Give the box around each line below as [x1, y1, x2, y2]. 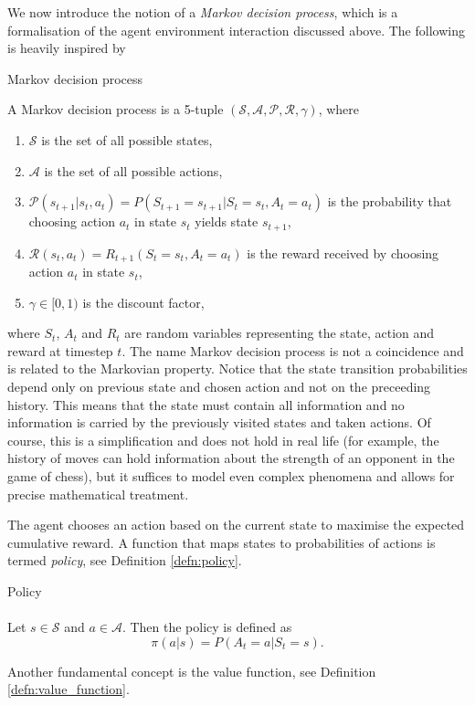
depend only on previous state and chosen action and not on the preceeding [7, 377, 431, 396]
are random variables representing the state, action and [124, 323, 435, 342]
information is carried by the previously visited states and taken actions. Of [7, 413, 431, 432]
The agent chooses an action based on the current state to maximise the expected [7, 515, 465, 534]
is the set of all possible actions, [44, 161, 223, 180]
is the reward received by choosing [247, 243, 439, 262]
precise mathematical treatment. [7, 484, 189, 503]
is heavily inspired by [7, 38, 126, 58]
